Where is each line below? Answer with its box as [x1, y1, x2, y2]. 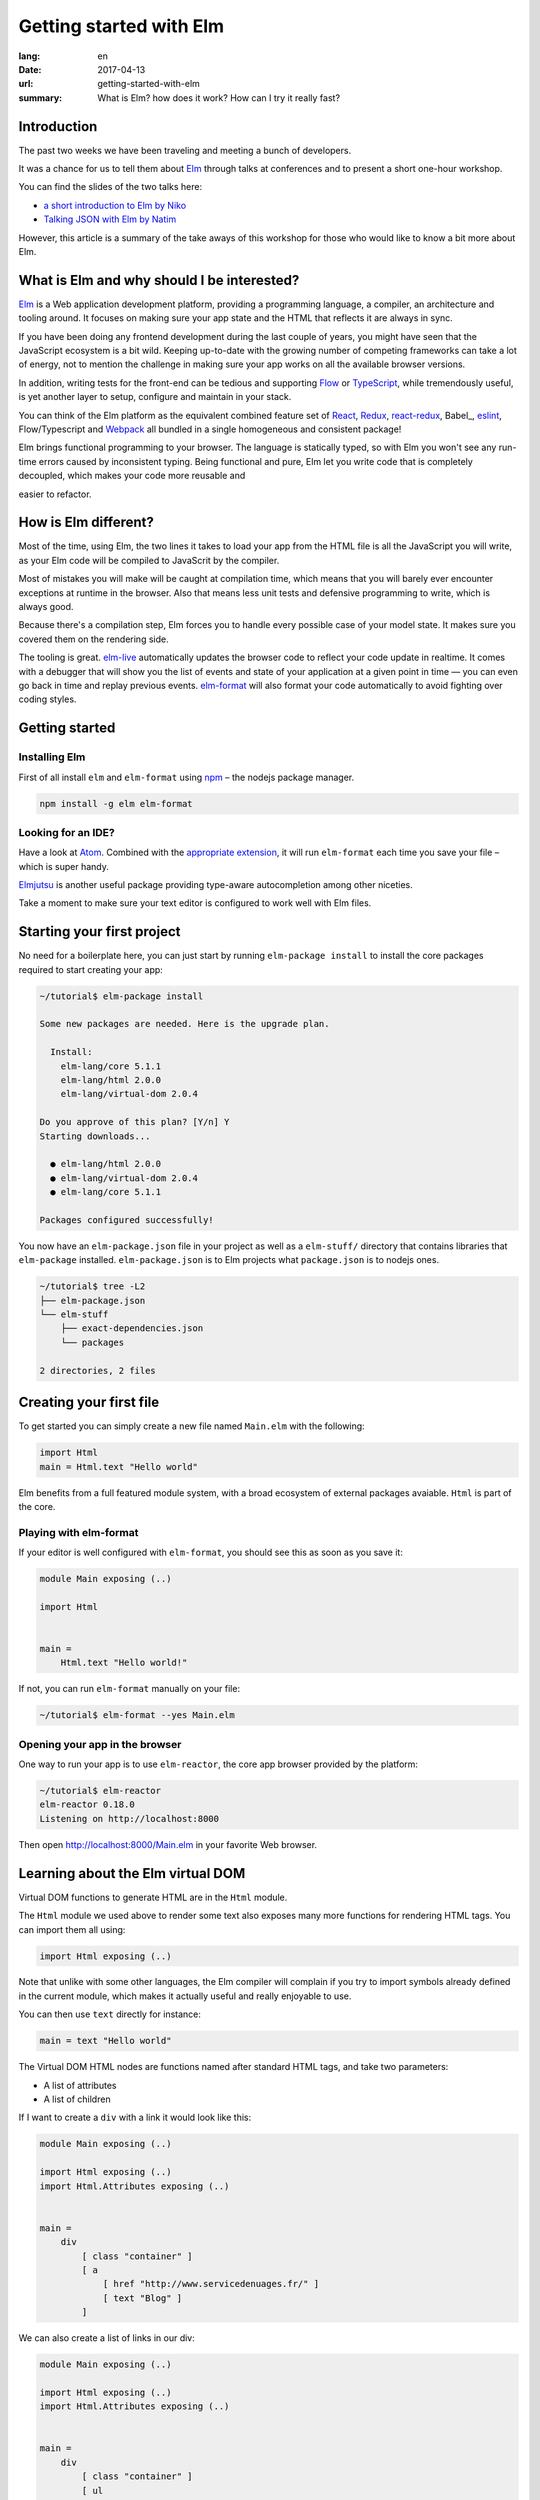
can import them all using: [18, 1923, 126, 1935]
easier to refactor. [18, 488, 92, 500]
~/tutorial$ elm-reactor [39, 1785, 162, 1797]
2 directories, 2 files [39, 1365, 157, 1376]
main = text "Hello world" [39, 2035, 172, 2047]
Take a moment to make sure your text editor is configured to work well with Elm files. [18, 897, 372, 909]
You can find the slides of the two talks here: [18, 181, 203, 193]
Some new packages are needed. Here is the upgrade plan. [39, 1018, 330, 1030]
